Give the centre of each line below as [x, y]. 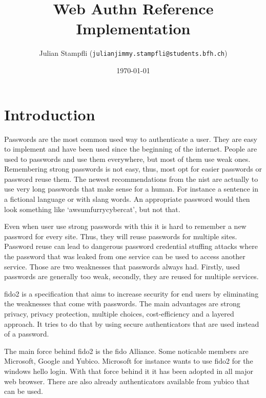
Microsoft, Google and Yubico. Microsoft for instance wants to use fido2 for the [129, 361]
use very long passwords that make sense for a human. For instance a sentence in [131, 189]
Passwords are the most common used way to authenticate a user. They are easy [131, 139]
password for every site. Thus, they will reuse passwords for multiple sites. [121, 236]
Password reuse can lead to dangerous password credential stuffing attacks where [131, 246]
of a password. [27, 334]
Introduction [50, 114]
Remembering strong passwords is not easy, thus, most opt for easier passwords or [133, 169]
